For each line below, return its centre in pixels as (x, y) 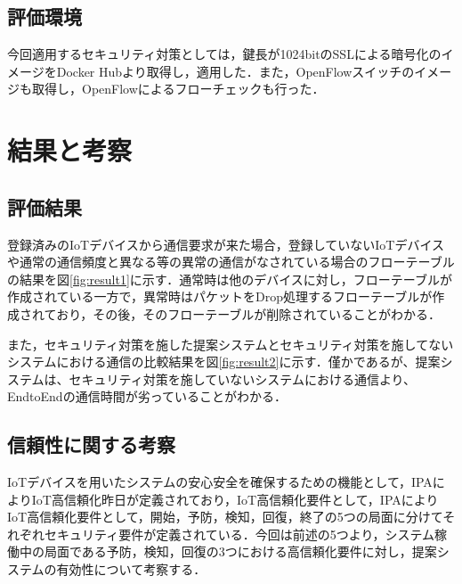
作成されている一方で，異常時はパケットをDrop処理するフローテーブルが (220, 296)
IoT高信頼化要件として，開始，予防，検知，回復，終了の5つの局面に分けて (225, 517)
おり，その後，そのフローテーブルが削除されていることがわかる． (248, 313)
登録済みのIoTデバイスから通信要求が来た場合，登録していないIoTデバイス (226, 244)
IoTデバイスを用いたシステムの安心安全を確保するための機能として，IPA (220, 482)
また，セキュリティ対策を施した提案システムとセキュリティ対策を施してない (231, 344)
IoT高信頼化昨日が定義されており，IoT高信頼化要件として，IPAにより (235, 499)
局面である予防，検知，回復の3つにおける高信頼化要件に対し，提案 (240, 551)
